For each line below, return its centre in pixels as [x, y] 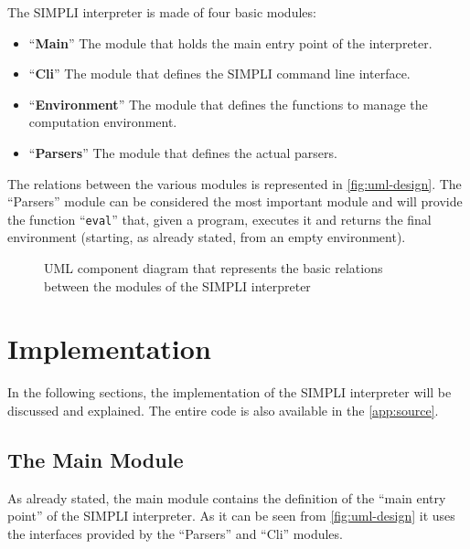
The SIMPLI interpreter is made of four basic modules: [162, 12]
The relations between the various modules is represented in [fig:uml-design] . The [235, 183]
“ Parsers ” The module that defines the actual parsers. [183, 152]
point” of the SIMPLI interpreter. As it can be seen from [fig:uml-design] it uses [231, 516]
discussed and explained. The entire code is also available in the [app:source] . [223, 410]
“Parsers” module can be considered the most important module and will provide [235, 201]
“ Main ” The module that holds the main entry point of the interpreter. [230, 42]
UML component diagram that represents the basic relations [214, 268]
